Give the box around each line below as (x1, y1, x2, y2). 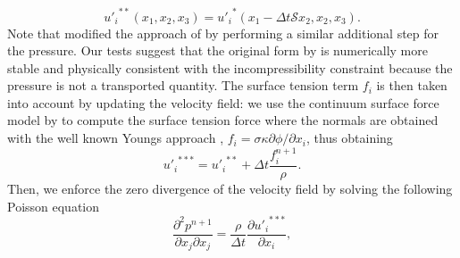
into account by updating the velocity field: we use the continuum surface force (7, 93, 439, 112)
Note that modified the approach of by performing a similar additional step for (7, 23, 439, 42)
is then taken (376, 76, 447, 95)
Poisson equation (7, 196, 100, 215)
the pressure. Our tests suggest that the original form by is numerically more (7, 41, 428, 60)
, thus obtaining (305, 129, 393, 147)
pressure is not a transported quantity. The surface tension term (7, 76, 359, 95)
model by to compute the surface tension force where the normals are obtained (7, 111, 439, 129)
